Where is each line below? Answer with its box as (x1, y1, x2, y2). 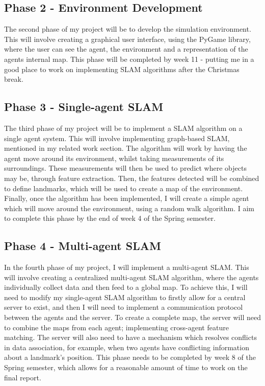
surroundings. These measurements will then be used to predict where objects (4, 163, 247, 173)
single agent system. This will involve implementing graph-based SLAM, (4, 132, 230, 143)
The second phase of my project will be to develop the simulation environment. (4, 24, 251, 34)
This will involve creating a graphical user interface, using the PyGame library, (4, 33, 251, 44)
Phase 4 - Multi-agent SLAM (4, 238, 161, 254)
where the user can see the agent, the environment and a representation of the (4, 43, 248, 54)
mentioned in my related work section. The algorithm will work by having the (4, 143, 247, 153)
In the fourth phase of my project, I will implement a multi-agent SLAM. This (4, 262, 249, 273)
